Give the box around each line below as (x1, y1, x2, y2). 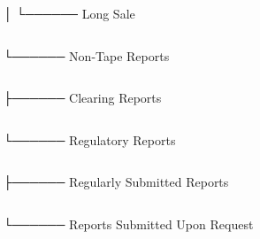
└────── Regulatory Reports (4, 130, 176, 149)
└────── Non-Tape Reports (4, 46, 170, 65)
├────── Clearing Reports (4, 89, 162, 107)
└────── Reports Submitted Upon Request (4, 214, 254, 233)
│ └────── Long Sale (4, 4, 135, 22)
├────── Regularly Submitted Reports (4, 173, 229, 191)
